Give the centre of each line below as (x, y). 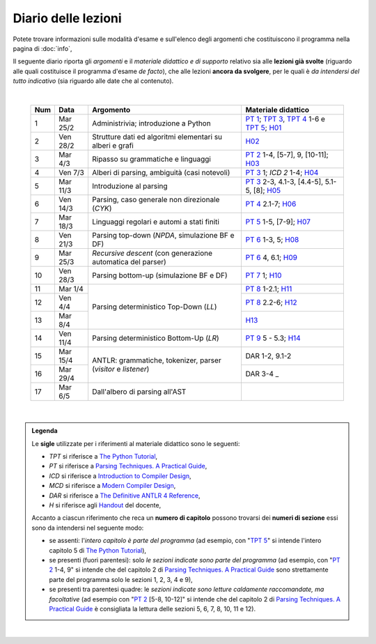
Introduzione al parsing (130, 186)
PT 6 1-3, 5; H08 (272, 239)
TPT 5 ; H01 (264, 128)
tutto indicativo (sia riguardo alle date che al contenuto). (93, 81)
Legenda (45, 431)
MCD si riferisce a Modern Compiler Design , (112, 486)
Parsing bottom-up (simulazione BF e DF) (159, 275)
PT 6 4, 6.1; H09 (271, 257)
